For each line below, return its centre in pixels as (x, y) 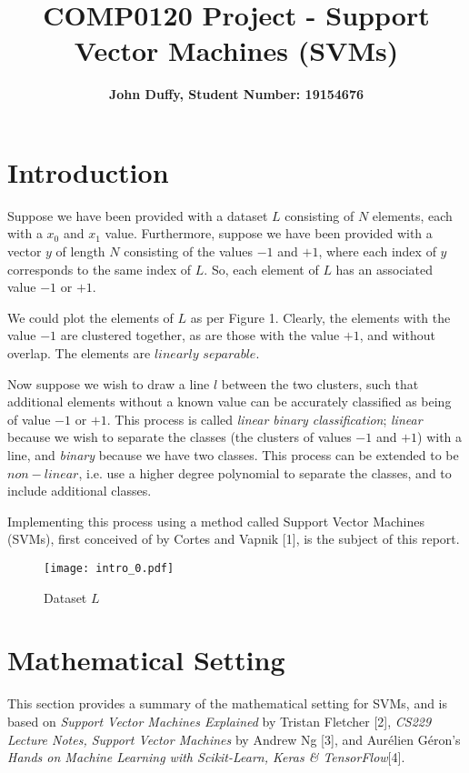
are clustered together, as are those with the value (200, 335)
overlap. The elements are (79, 353)
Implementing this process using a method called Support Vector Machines (216, 521)
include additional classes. (80, 491)
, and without (397, 335)
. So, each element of (261, 269)
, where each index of (377, 251)
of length (80, 251)
